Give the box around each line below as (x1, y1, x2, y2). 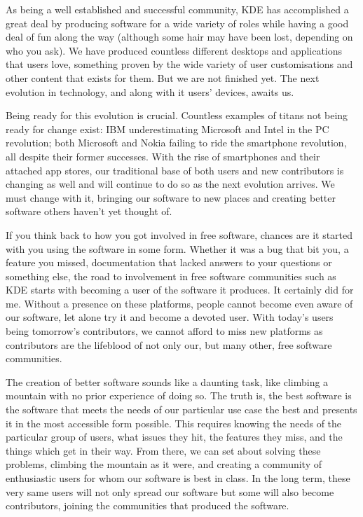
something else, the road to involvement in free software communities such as (6, 268, 336, 283)
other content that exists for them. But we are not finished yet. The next (6, 70, 320, 85)
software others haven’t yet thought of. (6, 204, 172, 219)
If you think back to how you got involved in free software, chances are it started (6, 227, 353, 242)
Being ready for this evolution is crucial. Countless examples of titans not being (6, 108, 348, 123)
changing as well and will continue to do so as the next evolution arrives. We (6, 177, 335, 191)
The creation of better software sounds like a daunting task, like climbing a (6, 374, 329, 389)
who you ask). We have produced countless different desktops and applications (6, 43, 343, 57)
